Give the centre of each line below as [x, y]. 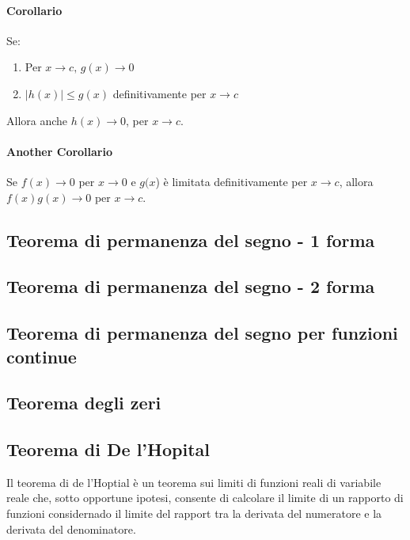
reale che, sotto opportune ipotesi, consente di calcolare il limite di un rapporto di [205, 498]
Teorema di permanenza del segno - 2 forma [191, 286]
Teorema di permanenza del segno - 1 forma [191, 240]
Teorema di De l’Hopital [108, 449]
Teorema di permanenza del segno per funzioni [202, 333]
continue [42, 356]
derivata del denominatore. [71, 529]
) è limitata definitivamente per [232, 181]
